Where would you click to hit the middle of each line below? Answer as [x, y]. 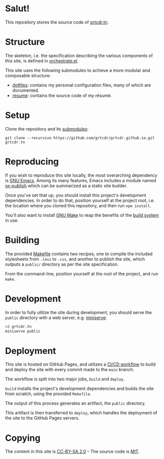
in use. [12, 220]
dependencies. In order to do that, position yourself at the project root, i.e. [80, 200]
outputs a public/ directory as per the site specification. [62, 264]
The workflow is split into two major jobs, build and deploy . [65, 379]
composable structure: [28, 75]
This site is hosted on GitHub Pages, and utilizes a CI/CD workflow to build [81, 364]
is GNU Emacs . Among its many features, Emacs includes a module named [81, 180]
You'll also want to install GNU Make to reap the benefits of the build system [82, 215]
